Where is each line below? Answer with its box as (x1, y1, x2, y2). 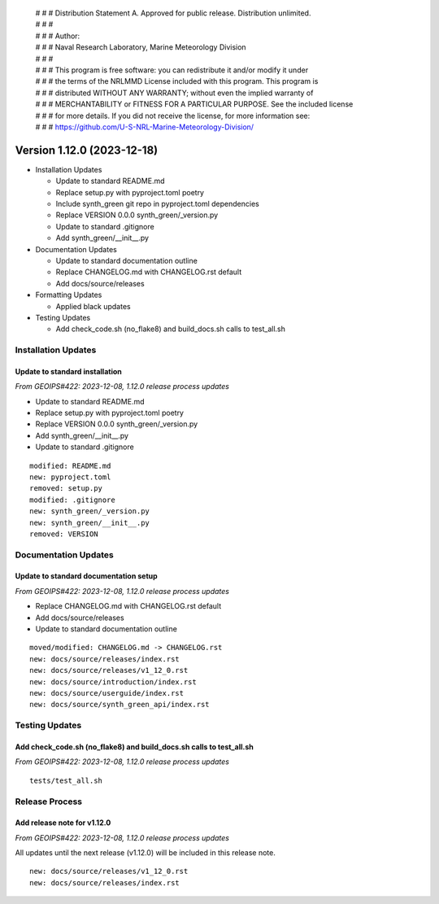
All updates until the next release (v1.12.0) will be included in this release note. (15, 848, 276, 858)
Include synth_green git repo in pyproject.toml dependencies (55, 199, 259, 208)
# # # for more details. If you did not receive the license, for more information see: (35, 111, 311, 120)
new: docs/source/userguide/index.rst (29, 688, 185, 697)
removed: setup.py (29, 484, 103, 493)
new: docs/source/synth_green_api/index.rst (29, 700, 211, 710)
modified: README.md (29, 461, 111, 470)
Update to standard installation (15, 366, 122, 376)
